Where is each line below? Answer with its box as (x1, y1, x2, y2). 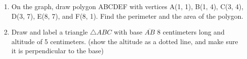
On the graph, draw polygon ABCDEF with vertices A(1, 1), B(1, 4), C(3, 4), (11, 1, 244, 11)
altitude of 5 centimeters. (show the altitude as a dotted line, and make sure (11, 36, 238, 46)
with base (114, 27, 143, 37)
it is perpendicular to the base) (11, 46, 104, 56)
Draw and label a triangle (11, 27, 88, 37)
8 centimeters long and (157, 27, 225, 37)
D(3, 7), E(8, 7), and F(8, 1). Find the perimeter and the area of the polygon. (11, 11, 244, 21)
